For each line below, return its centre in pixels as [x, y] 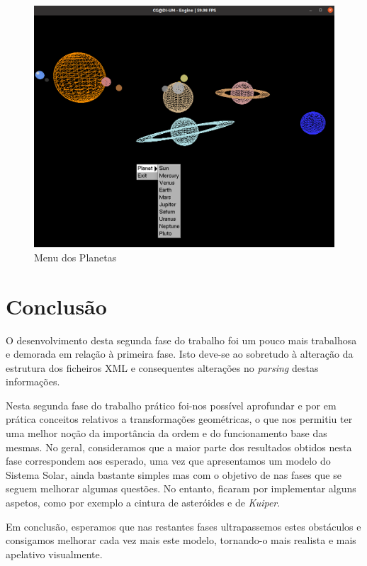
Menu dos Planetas [75, 257]
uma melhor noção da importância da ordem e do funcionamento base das [166, 433]
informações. [33, 381]
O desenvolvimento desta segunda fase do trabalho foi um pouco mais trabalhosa [181, 340]
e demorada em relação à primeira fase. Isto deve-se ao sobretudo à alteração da [180, 354]
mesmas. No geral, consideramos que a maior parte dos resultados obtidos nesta [179, 447]
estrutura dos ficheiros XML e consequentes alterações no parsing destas [162, 367]
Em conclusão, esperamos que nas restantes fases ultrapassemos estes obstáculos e [183, 526]
